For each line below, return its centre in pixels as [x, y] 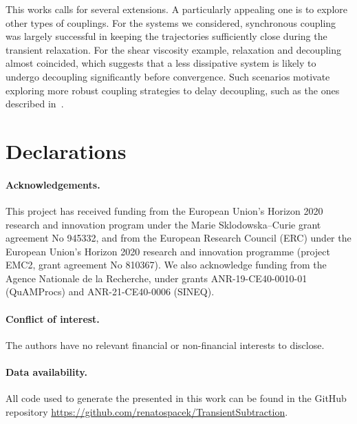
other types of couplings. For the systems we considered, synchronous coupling [171, 22]
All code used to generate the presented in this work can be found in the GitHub [176, 398]
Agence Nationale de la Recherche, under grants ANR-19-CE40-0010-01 [156, 278]
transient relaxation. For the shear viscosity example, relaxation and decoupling [174, 49]
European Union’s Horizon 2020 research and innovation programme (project [168, 251]
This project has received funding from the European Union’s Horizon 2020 [164, 210]
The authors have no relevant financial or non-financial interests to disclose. [165, 344]
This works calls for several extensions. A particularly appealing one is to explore [176, 9]
